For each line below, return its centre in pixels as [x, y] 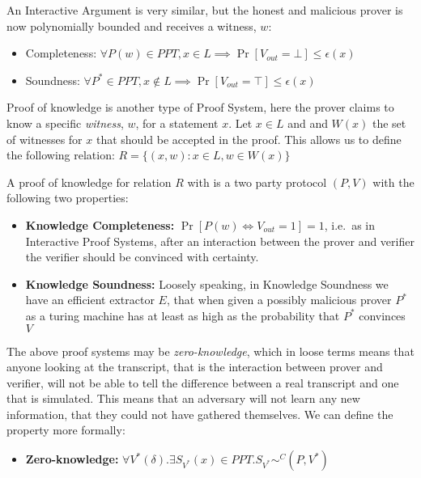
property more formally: [66, 430]
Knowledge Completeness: [100, 224]
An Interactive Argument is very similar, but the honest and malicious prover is [205, 10]
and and [308, 123]
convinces [382, 315]
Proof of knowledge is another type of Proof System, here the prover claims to [200, 107]
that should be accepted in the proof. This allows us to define [249, 139]
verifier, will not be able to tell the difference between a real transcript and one [203, 382]
